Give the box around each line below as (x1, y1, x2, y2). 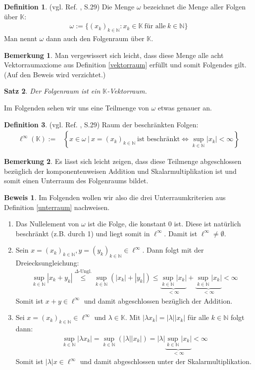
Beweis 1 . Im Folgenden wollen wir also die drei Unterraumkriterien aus (4, 192, 226, 202)
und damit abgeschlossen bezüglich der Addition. (84, 295, 233, 306)
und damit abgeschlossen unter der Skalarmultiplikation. (80, 356, 252, 367)
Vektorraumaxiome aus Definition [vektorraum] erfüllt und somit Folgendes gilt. (4, 59, 247, 70)
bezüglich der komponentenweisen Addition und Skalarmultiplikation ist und (4, 165, 237, 176)
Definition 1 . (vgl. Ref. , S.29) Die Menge (4, 1, 135, 11)
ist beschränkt (137, 136, 180, 143)
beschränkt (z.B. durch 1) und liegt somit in (15, 228, 150, 238)
